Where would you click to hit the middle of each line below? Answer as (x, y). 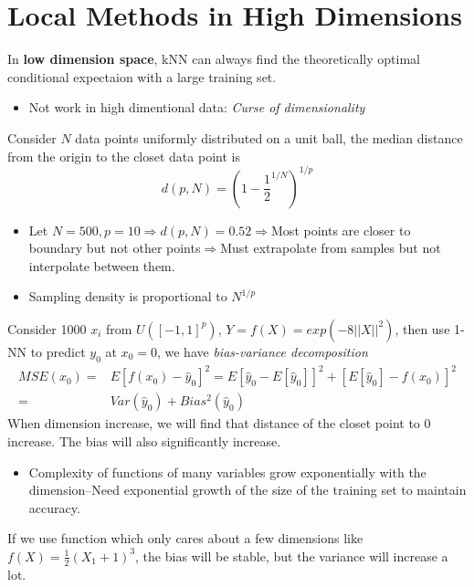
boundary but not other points (115, 248)
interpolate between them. (102, 265)
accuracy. (54, 507)
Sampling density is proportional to (128, 296)
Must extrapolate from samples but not (331, 248)
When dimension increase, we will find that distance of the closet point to (214, 423)
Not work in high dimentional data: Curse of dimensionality (197, 107)
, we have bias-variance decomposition (262, 351)
